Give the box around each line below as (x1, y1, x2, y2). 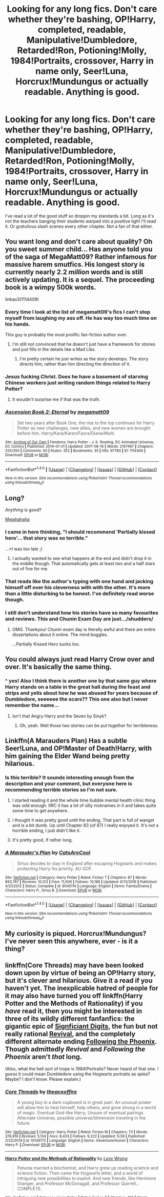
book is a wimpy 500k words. (5, 283, 96, 291)
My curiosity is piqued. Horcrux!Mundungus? (5, 929, 146, 938)
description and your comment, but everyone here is (5, 780, 133, 787)
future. (17, 1120, 31, 1126)
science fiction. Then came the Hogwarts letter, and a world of (17, 1170, 143, 1176)
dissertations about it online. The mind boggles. (12, 631, 108, 638)
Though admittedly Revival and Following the (5, 1045, 145, 1053)
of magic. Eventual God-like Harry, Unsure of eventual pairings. (17, 1110, 145, 1116)
